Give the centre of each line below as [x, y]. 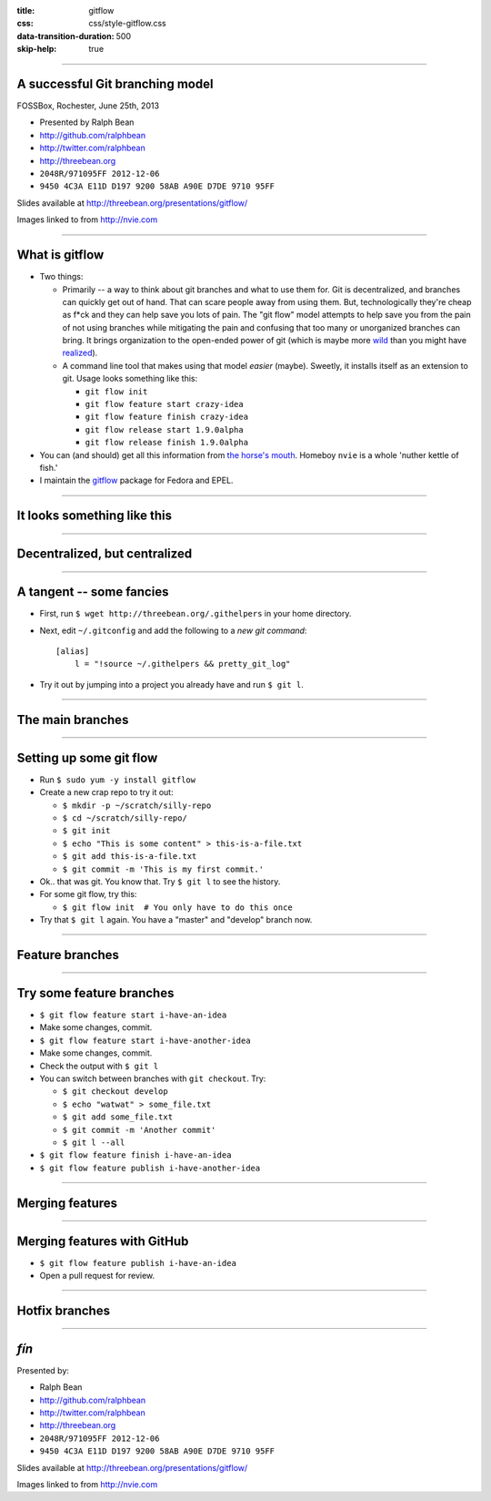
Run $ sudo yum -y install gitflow [117, 780]
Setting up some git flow [87, 757]
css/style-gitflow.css [128, 24]
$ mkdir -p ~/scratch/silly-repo [137, 805]
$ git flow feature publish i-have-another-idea [150, 1168]
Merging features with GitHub [103, 1241]
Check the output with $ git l [99, 1066]
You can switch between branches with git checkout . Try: [153, 1078]
